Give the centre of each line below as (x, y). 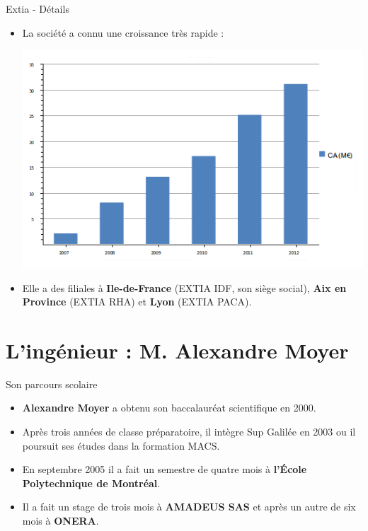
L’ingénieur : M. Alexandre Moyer (177, 350)
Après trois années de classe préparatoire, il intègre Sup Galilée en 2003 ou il (189, 432)
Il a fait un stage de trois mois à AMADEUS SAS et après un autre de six (189, 507)
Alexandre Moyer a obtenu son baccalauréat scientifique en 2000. (169, 408)
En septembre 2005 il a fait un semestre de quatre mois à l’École (165, 469)
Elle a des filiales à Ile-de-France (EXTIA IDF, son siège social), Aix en (184, 287)
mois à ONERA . (61, 521)
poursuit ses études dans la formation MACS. (121, 445)
